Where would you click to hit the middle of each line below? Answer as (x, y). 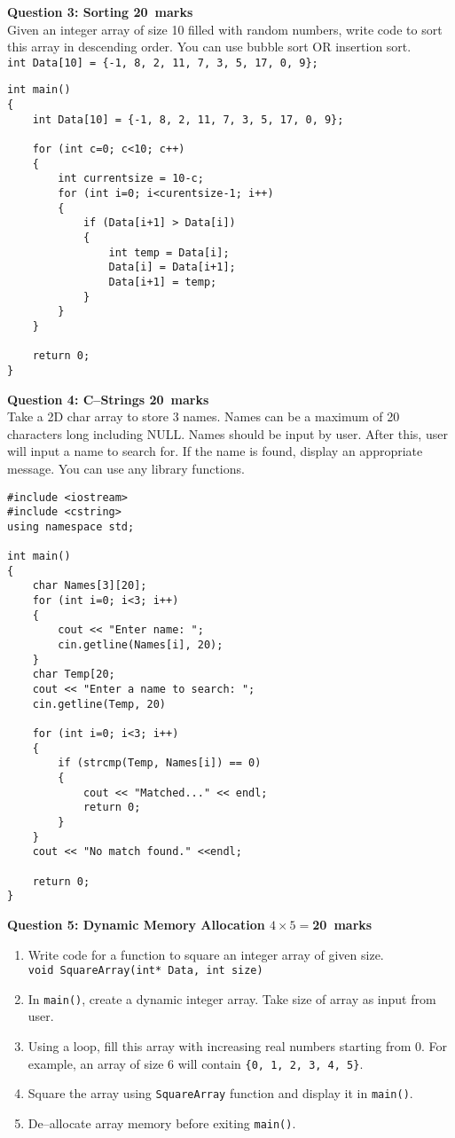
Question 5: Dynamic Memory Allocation (136, 924)
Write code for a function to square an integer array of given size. (206, 954)
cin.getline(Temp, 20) (99, 704)
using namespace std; (71, 526)
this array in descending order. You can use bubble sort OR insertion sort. (209, 47)
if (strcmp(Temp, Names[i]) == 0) (160, 763)
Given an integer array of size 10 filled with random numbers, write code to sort (225, 29)
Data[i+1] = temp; (163, 282)
